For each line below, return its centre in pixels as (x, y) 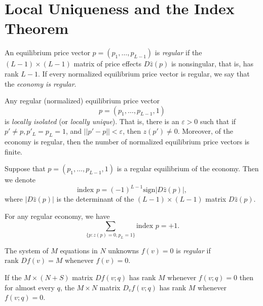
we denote (20, 180)
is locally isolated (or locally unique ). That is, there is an (92, 121)
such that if (218, 121)
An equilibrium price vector (47, 52)
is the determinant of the (95, 199)
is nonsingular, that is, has (212, 64)
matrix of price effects (108, 64)
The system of (27, 250)
